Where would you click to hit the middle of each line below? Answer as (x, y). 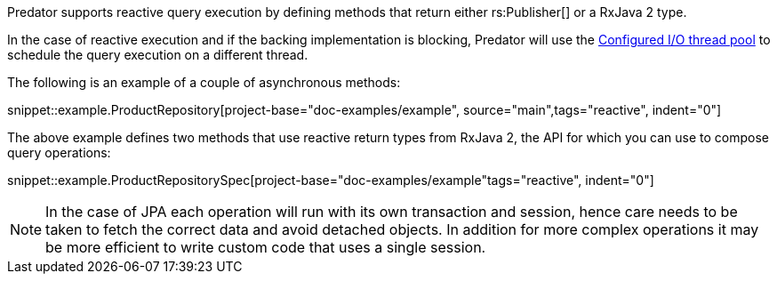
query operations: (59, 153)
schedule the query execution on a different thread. (158, 55)
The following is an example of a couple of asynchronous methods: (204, 82)
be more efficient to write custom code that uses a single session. (266, 247)
